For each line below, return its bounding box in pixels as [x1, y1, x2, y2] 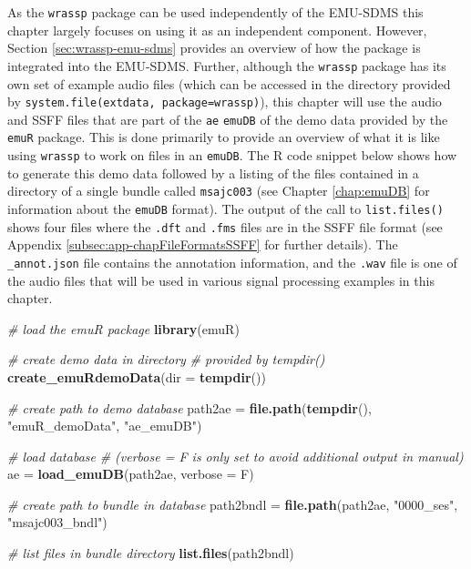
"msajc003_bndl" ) [7, 513, 108, 532]
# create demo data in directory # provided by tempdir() [7, 350, 325, 369]
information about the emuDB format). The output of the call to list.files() [7, 198, 444, 218]
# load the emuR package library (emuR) [7, 319, 240, 338]
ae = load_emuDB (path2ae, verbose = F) [7, 464, 254, 483]
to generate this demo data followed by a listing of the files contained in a [7, 163, 419, 182]
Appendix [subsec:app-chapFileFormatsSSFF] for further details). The [7, 235, 398, 254]
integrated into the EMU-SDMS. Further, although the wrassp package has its [7, 56, 446, 75]
